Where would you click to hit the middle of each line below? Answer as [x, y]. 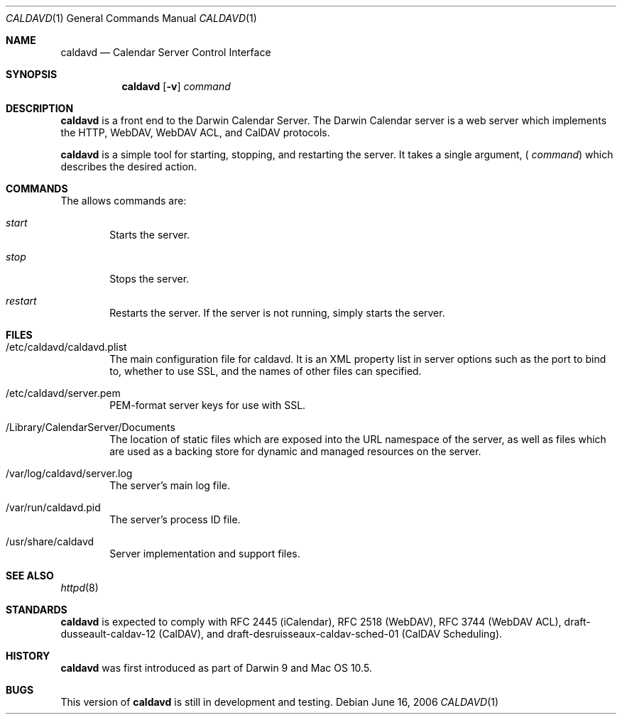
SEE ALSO [30, 576]
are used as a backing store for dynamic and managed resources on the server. [295, 451]
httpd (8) [80, 588]
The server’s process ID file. [175, 519]
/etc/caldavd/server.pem [63, 393]
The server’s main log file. [170, 485]
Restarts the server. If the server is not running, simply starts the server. [277, 313]
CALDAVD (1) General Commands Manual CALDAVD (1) [131, 18]
